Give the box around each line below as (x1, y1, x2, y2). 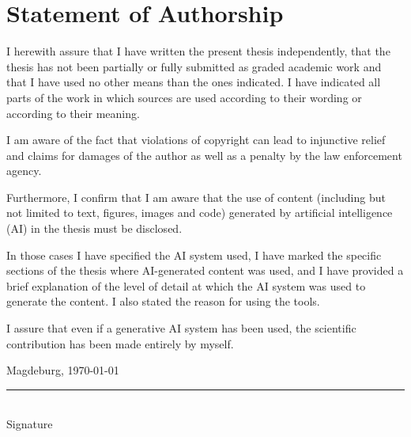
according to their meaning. (6, 104, 140, 121)
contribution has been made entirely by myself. (6, 335, 234, 351)
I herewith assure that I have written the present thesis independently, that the (6, 43, 390, 59)
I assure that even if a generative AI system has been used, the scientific (6, 320, 356, 336)
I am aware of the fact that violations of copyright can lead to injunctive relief (6, 131, 386, 148)
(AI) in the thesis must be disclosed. (6, 220, 183, 237)
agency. (6, 162, 42, 179)
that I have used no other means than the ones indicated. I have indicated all (6, 74, 381, 90)
